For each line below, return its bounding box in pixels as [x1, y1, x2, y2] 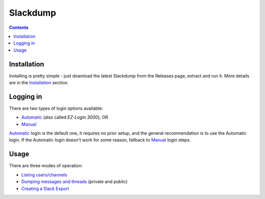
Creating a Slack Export [21, 185, 69, 191]
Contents [9, 25, 29, 30]
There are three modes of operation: [9, 163, 83, 169]
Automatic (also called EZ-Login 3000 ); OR [21, 114, 108, 120]
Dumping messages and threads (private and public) [21, 179, 128, 185]
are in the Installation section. [9, 80, 69, 86]
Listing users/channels [21, 172, 67, 177]
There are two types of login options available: [9, 105, 103, 111]
